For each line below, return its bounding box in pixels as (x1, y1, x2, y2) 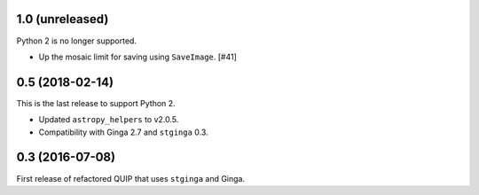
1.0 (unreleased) (16, 12, 109, 27)
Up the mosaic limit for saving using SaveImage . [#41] (38, 51, 237, 62)
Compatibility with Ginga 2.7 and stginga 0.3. (38, 127, 208, 137)
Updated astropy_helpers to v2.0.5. (38, 114, 179, 125)
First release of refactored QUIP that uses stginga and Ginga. (16, 173, 246, 183)
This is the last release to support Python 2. (16, 97, 177, 108)
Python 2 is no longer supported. (16, 35, 137, 46)
